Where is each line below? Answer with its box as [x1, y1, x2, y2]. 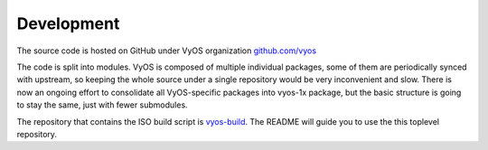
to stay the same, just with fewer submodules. [16, 99, 189, 110]
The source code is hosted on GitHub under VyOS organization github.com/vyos [16, 45, 316, 56]
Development [16, 14, 120, 33]
